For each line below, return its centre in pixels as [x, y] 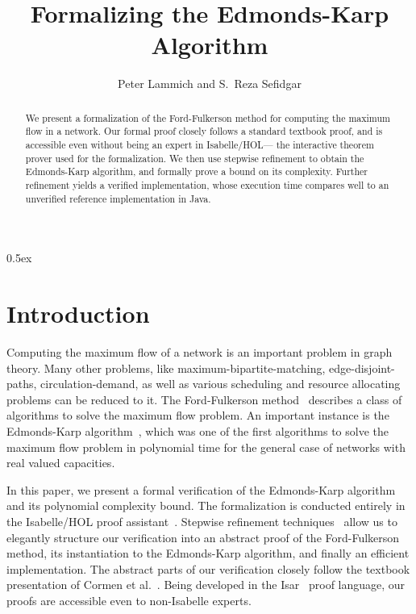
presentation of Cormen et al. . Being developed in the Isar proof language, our [206, 585]
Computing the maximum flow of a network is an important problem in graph [200, 352]
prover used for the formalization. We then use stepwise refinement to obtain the [195, 158]
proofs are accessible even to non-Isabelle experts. [129, 600]
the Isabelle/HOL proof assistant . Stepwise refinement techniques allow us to [202, 521]
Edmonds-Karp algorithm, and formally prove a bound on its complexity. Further [196, 171]
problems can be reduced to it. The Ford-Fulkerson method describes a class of [204, 399]
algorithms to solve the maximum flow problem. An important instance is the [198, 415]
